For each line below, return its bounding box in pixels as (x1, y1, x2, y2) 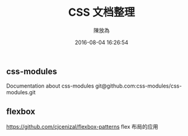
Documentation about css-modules (6, 82, 94, 89)
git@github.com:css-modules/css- (95, 82, 183, 89)
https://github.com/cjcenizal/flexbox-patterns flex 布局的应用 (6, 123, 158, 131)
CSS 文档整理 (68, 5, 135, 19)
